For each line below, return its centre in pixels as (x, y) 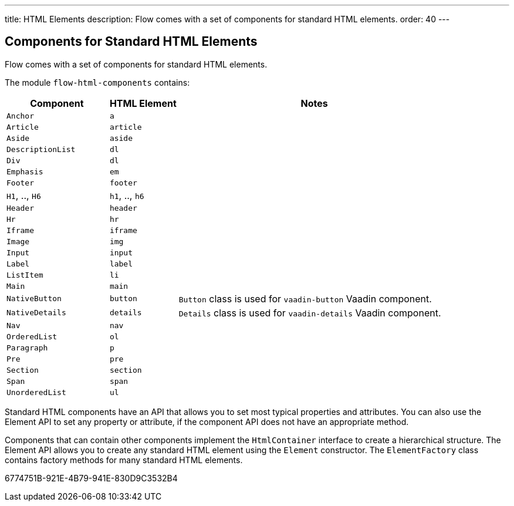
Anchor (20, 116)
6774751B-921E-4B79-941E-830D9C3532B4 (91, 478)
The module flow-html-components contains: (97, 82)
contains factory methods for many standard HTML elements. (124, 460)
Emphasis (25, 171)
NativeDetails (36, 313)
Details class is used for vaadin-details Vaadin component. (310, 313)
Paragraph (27, 348)
